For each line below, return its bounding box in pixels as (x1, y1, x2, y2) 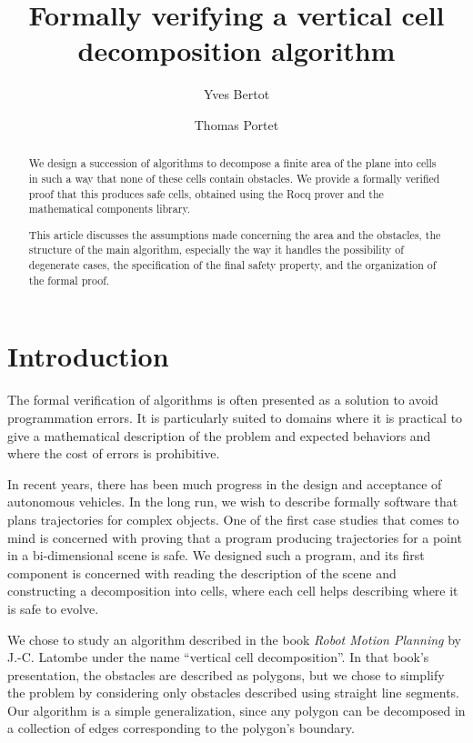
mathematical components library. (28, 201, 190, 216)
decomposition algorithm (77, 32, 396, 69)
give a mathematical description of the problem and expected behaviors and (7, 426, 431, 445)
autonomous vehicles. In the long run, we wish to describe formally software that (7, 492, 458, 511)
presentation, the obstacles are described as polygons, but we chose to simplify (7, 665, 445, 684)
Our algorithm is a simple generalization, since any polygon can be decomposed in (7, 700, 466, 719)
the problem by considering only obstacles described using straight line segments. (7, 683, 459, 702)
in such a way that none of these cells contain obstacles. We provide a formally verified (28, 170, 440, 186)
